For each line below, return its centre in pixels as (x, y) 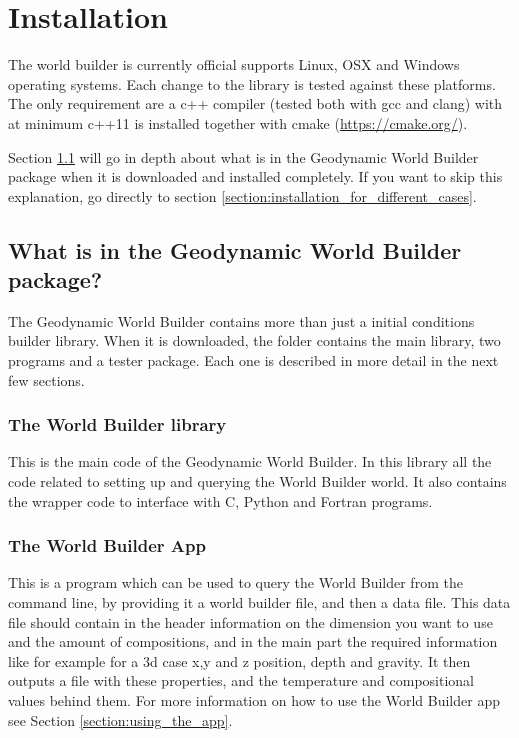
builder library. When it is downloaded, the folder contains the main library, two (254, 340)
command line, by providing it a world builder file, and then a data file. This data (259, 602)
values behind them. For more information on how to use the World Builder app (254, 700)
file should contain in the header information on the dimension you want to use (250, 621)
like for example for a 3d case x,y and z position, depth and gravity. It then (239, 660)
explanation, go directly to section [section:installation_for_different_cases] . (242, 195)
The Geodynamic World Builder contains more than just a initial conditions (241, 320)
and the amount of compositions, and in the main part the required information (253, 641)
